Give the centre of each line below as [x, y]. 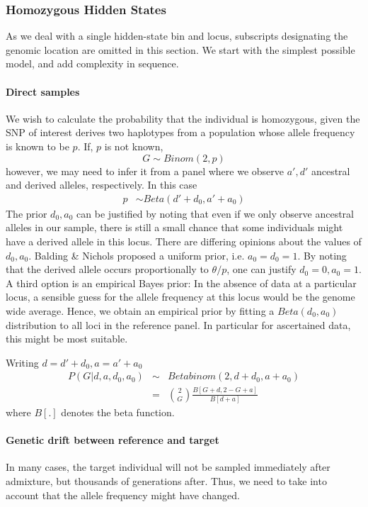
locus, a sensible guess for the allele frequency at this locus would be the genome [180, 297]
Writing [22, 362]
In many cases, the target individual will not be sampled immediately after [168, 467]
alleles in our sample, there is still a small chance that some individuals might [174, 227]
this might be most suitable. [67, 339]
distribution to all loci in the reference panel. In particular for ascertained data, [178, 324]
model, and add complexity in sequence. [92, 63]
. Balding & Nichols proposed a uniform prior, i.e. [137, 255]
